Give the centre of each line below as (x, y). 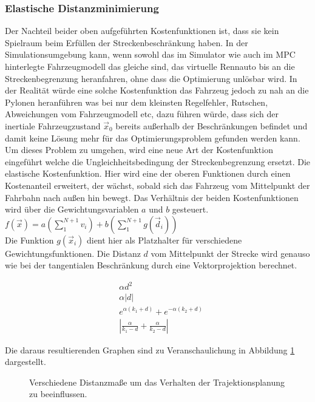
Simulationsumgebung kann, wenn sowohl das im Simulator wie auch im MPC (150, 54)
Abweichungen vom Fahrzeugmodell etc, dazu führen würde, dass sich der (142, 114)
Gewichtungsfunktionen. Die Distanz (73, 253)
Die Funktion (29, 240)
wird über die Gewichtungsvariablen (72, 209)
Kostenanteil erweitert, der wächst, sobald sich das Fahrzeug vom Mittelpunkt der (157, 185)
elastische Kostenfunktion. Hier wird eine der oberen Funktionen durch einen (148, 173)
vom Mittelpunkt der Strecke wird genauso (230, 253)
